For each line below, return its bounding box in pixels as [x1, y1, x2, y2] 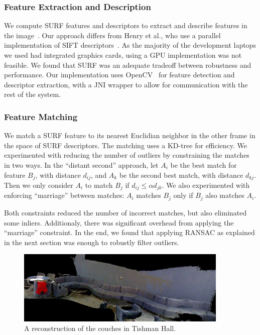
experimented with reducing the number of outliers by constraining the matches [4, 150, 249, 160]
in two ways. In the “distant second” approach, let [4, 159, 159, 170]
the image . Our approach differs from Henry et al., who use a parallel [4, 30, 221, 40]
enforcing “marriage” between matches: [4, 190, 124, 200]
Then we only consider [4, 180, 73, 190]
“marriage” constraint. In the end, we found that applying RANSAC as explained [4, 227, 255, 238]
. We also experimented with [162, 180, 250, 190]
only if [173, 190, 193, 200]
